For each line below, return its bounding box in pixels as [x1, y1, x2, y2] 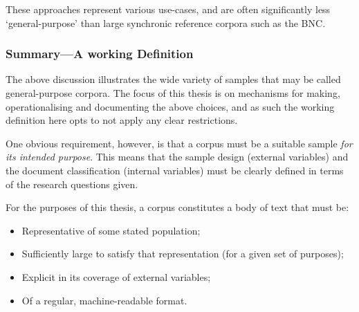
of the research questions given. [6, 176, 138, 191]
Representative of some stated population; [21, 223, 201, 237]
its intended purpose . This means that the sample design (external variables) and [6, 149, 349, 164]
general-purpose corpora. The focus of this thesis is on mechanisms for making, [6, 86, 340, 100]
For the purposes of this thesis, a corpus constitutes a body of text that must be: [6, 200, 349, 214]
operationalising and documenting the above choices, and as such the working [6, 99, 335, 113]
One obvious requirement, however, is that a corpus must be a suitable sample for [6, 136, 353, 150]
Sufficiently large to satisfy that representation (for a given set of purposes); [21, 246, 344, 261]
